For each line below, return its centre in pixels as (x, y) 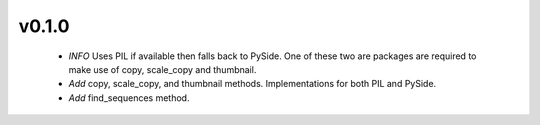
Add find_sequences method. (129, 97)
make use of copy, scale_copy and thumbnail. (162, 69)
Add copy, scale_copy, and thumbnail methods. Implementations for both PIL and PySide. (252, 84)
